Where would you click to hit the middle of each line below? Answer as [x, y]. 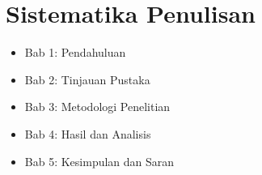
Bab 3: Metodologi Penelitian [97, 107]
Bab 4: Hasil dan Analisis [88, 133]
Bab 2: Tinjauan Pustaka [87, 79]
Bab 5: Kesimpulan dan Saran [99, 161]
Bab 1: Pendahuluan [75, 52]
